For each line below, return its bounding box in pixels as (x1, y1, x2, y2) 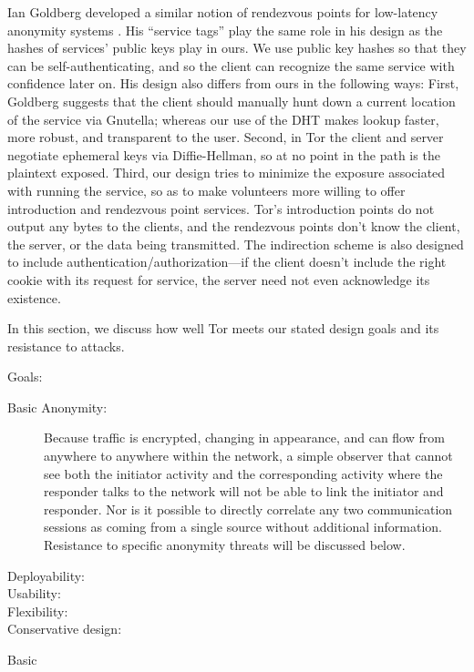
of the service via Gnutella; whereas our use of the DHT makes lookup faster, (7, 109, 439, 128)
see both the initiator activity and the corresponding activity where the (44, 463, 443, 483)
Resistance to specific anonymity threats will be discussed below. (44, 535, 406, 555)
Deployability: (7, 565, 85, 585)
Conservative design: (7, 619, 122, 638)
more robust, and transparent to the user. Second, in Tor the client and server (7, 127, 444, 147)
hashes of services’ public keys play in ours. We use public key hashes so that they (7, 38, 467, 57)
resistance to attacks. (7, 336, 125, 355)
